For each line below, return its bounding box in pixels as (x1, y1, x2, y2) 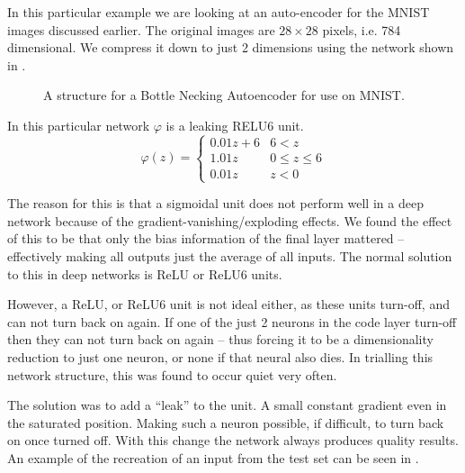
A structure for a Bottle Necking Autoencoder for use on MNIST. (43, 86, 405, 105)
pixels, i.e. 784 (322, 20, 401, 39)
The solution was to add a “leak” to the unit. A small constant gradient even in (7, 396, 447, 414)
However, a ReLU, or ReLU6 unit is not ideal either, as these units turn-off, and (7, 295, 450, 314)
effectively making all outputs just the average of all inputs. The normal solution (7, 246, 452, 265)
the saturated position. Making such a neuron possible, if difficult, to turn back (7, 413, 444, 432)
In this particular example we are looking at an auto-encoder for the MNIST (7, 3, 430, 21)
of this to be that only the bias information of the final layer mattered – (7, 229, 405, 248)
